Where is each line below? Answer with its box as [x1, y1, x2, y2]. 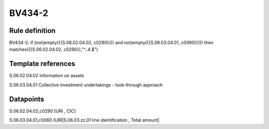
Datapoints [9, 95, 44, 103]
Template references [9, 60, 76, 68]
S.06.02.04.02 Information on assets [9, 73, 84, 79]
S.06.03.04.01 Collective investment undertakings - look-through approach [9, 82, 163, 88]
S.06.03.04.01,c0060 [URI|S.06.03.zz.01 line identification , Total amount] [9, 117, 159, 123]
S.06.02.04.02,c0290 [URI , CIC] [9, 108, 76, 114]
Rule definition [9, 26, 56, 35]
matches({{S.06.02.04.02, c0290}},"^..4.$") [9, 46, 98, 52]
